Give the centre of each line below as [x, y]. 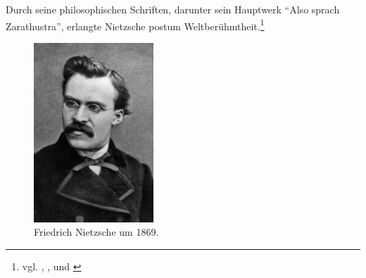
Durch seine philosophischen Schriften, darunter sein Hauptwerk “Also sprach [173, 9]
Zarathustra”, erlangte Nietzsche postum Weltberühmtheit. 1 [135, 25]
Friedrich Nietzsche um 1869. [96, 232]
